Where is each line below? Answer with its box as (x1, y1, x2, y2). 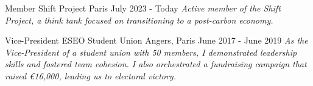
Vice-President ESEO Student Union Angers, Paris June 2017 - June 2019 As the (5, 34, 308, 47)
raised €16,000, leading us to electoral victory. (5, 69, 176, 82)
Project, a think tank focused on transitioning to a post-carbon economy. (5, 13, 273, 26)
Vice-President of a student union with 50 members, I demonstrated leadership (5, 45, 297, 58)
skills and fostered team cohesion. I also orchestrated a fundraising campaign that (5, 58, 307, 70)
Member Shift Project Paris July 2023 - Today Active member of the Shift (5, 2, 281, 14)
